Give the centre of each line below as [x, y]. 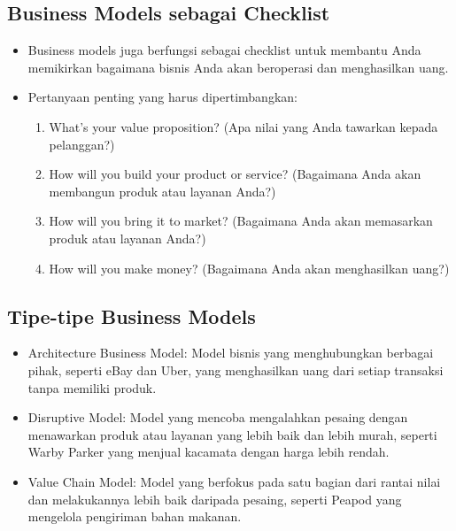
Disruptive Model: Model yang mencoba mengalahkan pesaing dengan [218, 417]
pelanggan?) [82, 144]
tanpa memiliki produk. [92, 387]
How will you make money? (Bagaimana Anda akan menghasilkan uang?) [249, 268]
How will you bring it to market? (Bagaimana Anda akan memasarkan [241, 221]
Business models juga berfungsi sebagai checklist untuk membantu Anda [224, 50]
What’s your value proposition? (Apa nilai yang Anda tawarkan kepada [243, 126]
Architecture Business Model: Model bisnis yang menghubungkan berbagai [231, 353]
